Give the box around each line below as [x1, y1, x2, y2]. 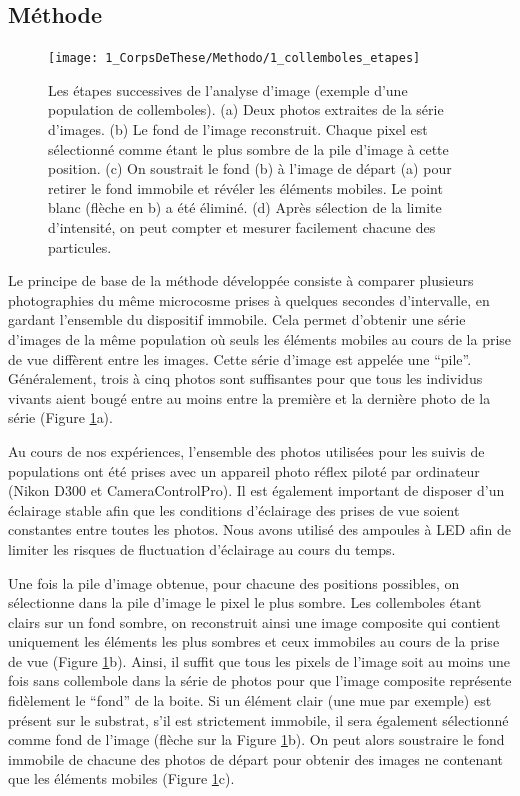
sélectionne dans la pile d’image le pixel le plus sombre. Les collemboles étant [8, 592, 482, 613]
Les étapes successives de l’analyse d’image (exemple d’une [48, 79, 408, 100]
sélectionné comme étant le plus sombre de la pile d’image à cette [48, 138, 449, 159]
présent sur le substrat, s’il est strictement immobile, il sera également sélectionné [8, 709, 509, 730]
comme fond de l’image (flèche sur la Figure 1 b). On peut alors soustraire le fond [8, 729, 505, 750]
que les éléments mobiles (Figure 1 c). [8, 768, 235, 789]
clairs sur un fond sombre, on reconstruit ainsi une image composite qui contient [8, 611, 501, 632]
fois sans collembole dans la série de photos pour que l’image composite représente [8, 670, 512, 691]
